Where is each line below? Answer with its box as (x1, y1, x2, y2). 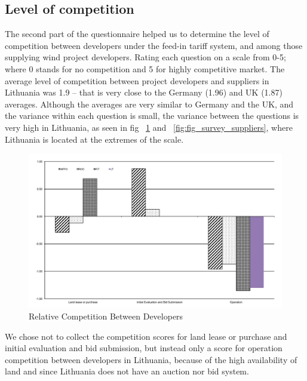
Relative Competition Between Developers (29, 310, 183, 322)
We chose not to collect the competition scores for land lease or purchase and (5, 330, 287, 342)
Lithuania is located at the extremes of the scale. (5, 133, 184, 145)
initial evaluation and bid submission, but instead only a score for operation (5, 342, 283, 354)
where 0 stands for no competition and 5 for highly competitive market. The (5, 62, 285, 75)
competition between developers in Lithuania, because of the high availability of (5, 353, 297, 365)
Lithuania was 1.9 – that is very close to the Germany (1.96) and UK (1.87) (5, 86, 283, 99)
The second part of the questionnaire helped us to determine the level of (5, 27, 269, 40)
